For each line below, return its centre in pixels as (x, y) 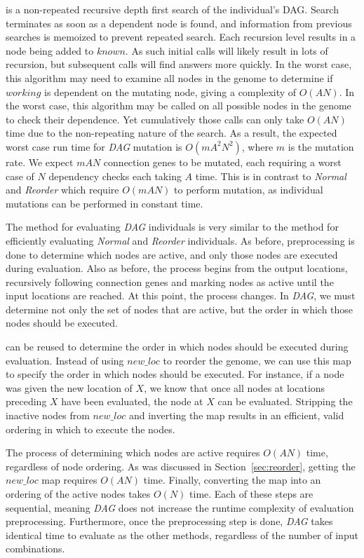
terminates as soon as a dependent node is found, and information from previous (179, 23)
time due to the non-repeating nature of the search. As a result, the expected (171, 133)
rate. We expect (40, 162)
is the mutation (321, 146)
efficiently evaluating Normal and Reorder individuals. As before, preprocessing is (180, 240)
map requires (69, 480)
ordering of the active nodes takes (78, 494)
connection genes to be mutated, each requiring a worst (222, 162)
